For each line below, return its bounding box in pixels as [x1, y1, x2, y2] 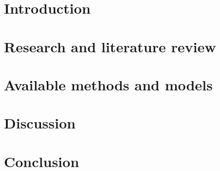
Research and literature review [4, 36, 216, 56]
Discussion [4, 113, 76, 133]
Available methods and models [4, 74, 213, 94]
